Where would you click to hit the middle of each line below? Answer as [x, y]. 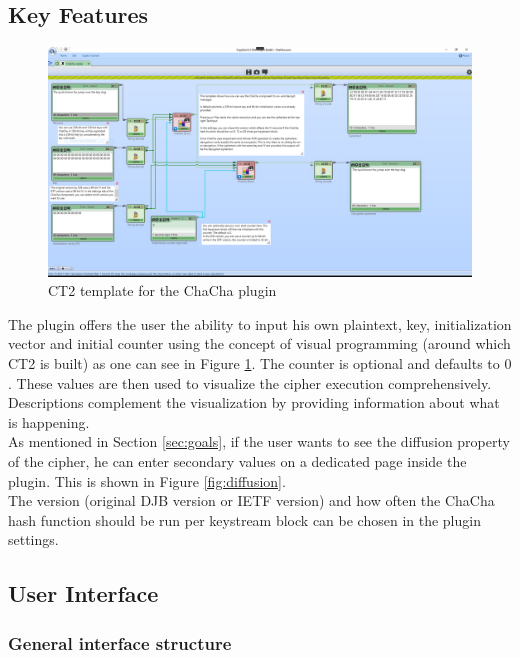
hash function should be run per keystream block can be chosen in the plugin [244, 519]
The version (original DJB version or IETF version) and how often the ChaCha [251, 500]
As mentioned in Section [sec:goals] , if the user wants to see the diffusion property [259, 441]
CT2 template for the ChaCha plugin [162, 290]
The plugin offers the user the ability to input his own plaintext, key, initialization [260, 323]
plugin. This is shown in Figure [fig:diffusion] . [147, 480]
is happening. [49, 421]
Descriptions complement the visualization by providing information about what [254, 402]
